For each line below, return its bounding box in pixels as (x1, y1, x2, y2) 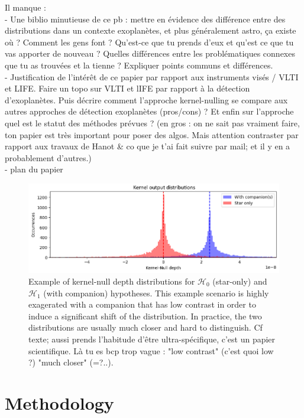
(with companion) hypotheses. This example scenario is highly (43, 286, 269, 299)
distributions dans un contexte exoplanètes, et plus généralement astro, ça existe (5, 24, 296, 37)
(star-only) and (212, 275, 267, 288)
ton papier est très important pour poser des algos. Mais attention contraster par (5, 128, 299, 141)
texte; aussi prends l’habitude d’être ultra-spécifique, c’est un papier (28, 333, 276, 345)
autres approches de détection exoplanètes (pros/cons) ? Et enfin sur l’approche (5, 105, 294, 117)
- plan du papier (5, 163, 63, 175)
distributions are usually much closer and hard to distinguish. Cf (28, 321, 263, 334)
